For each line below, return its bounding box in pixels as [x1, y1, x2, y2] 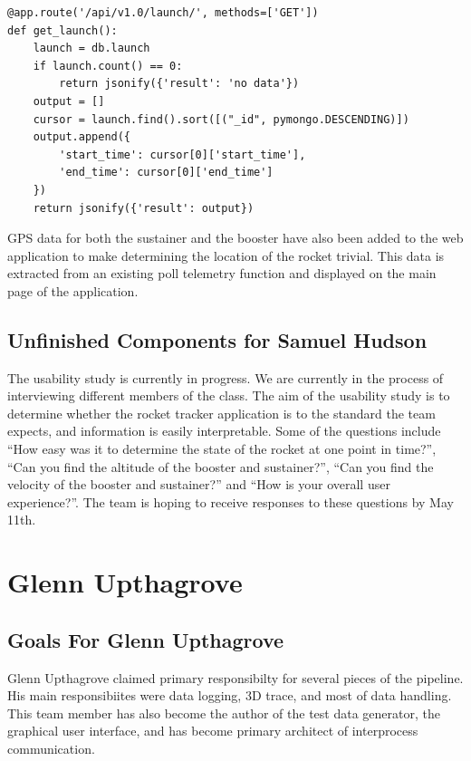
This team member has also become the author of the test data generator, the [7, 703, 440, 722]
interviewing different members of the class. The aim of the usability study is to [7, 386, 450, 405]
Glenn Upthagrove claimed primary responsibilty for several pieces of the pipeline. [7, 668, 464, 687]
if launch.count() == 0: [33, 59, 183, 72]
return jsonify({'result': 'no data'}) [59, 77, 300, 91]
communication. [7, 739, 95, 757]
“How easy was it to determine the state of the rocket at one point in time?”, [7, 439, 437, 458]
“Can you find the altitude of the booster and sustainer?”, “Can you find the [7, 457, 434, 476]
